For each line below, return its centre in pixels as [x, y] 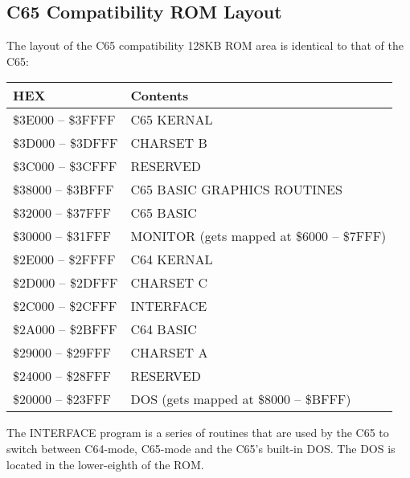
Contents [160, 96]
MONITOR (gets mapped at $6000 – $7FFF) [258, 236]
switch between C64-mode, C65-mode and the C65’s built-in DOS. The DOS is [201, 448]
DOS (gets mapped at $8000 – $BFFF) [241, 399]
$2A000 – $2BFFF [65, 329]
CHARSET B [169, 143]
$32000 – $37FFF [62, 213]
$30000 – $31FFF [62, 236]
